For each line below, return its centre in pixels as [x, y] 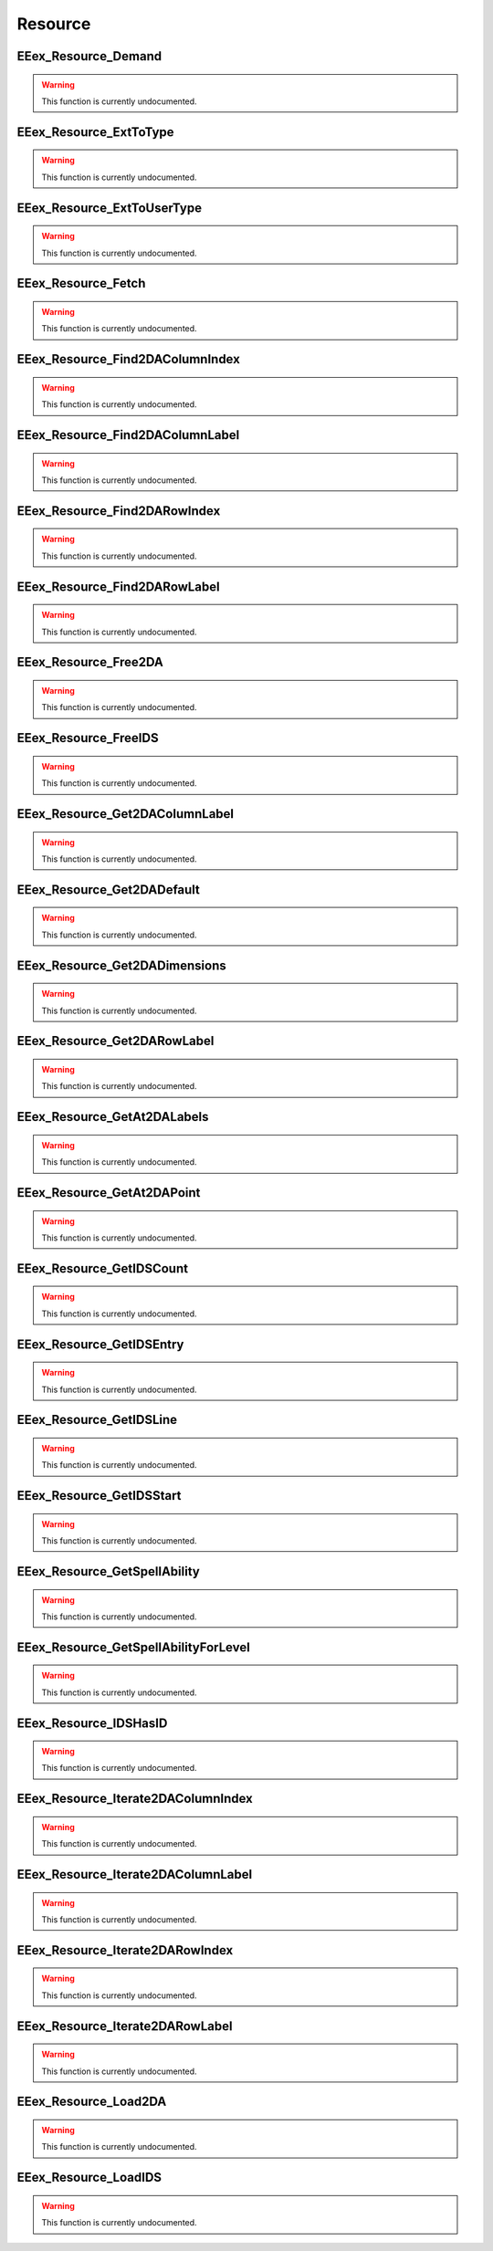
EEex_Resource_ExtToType [95, 132]
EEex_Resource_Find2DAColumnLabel [128, 435]
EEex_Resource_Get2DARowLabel [115, 1041]
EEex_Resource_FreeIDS [88, 738]
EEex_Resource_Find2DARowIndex [119, 511]
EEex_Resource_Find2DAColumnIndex [129, 359]
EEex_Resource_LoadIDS [89, 2178]
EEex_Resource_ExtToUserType [110, 208]
